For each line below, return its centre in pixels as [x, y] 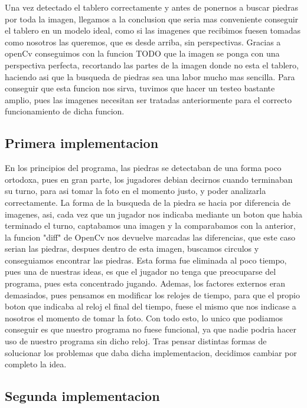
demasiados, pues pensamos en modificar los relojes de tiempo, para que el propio [153, 295]
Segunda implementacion [82, 396]
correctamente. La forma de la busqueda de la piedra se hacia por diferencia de [148, 202]
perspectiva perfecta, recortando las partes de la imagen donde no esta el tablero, [152, 65]
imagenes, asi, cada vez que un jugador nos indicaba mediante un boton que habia [153, 214]
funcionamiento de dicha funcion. [65, 111]
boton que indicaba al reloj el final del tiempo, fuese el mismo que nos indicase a [151, 306]
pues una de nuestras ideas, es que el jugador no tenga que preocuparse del [141, 272]
